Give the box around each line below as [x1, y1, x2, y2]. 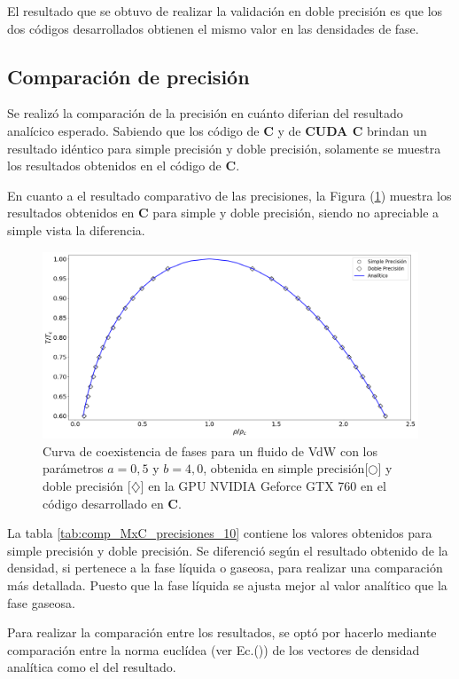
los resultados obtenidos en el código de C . [7, 156, 240, 175]
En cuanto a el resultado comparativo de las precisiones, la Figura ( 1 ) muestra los [7, 186, 452, 204]
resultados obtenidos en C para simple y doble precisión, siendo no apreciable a [7, 203, 440, 222]
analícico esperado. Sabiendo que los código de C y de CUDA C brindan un [7, 121, 427, 139]
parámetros [43, 459, 104, 478]
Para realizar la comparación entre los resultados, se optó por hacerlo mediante [7, 623, 437, 642]
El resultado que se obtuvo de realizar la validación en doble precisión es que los [7, 2, 443, 20]
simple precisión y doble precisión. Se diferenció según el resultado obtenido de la [7, 541, 448, 559]
